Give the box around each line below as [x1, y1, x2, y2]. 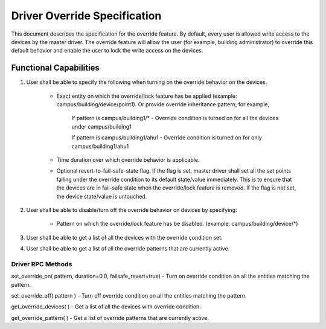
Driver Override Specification [11, 9, 162, 22]
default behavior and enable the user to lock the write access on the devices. [11, 47, 203, 54]
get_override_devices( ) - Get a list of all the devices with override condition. [11, 303, 202, 310]
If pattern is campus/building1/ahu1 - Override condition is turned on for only [71, 134, 262, 141]
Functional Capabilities [11, 63, 100, 73]
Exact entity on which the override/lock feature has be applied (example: [56, 92, 237, 100]
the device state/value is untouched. [56, 193, 147, 200]
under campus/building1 [71, 123, 132, 130]
